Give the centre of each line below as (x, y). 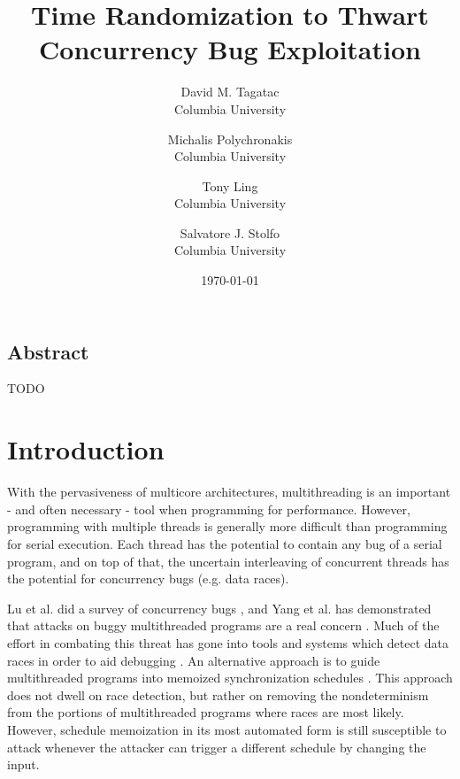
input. (23, 764)
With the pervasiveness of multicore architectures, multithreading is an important (229, 492)
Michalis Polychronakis (230, 139)
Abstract (48, 351)
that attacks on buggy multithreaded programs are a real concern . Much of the (223, 625)
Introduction (86, 449)
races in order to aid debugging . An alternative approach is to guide (194, 660)
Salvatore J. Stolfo (230, 232)
